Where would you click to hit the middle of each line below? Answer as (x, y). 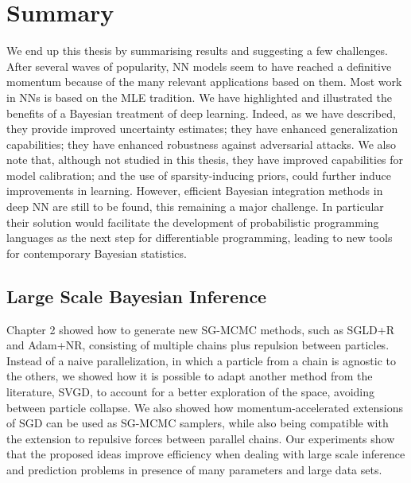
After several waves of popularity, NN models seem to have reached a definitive (199, 66)
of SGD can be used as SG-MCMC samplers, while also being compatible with (198, 423)
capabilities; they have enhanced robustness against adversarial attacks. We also (201, 144)
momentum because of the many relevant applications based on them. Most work (204, 82)
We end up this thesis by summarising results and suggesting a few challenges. (197, 51)
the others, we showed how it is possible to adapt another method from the (190, 376)
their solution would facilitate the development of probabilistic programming (193, 222)
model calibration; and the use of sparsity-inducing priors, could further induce (199, 175)
